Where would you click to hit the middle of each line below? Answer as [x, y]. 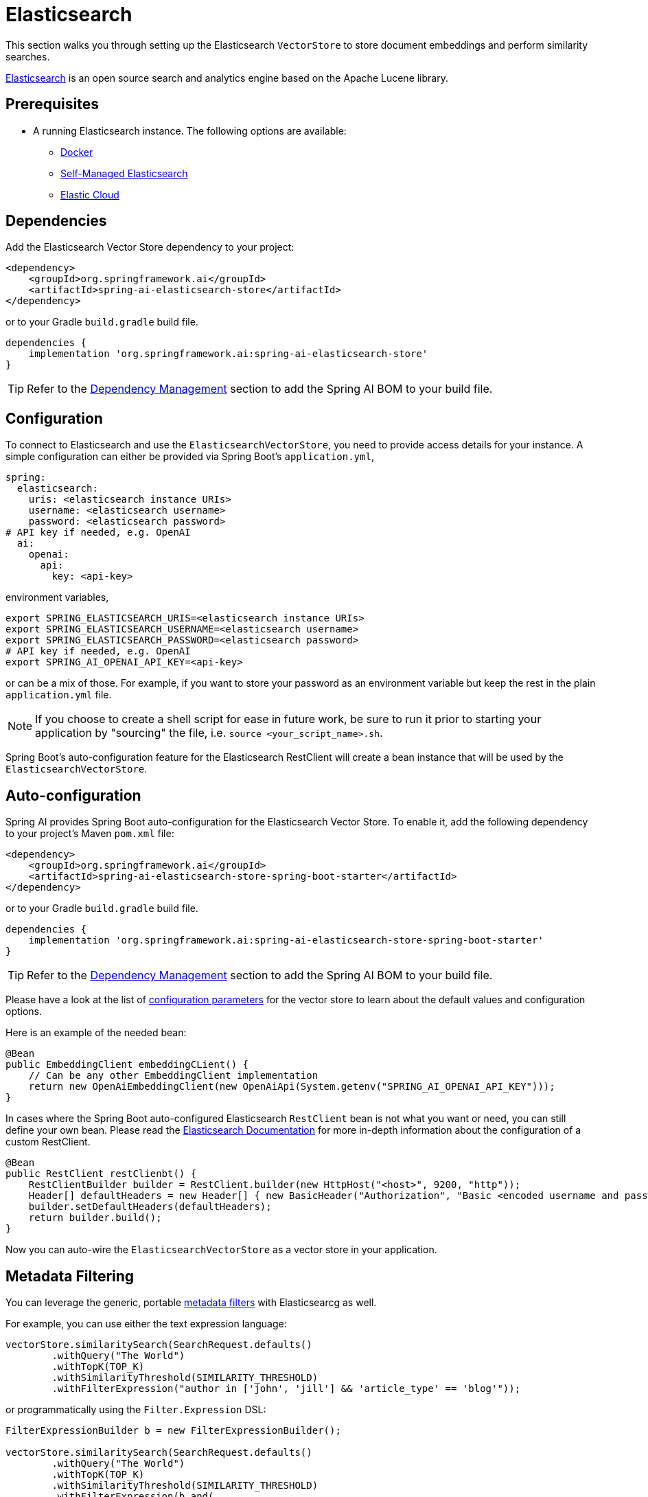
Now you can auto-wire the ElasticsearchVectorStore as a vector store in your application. [221, 1250]
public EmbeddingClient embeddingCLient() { [127, 1065]
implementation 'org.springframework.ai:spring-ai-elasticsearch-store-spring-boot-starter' [286, 940]
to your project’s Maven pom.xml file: [90, 834]
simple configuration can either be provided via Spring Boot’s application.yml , [190, 457]
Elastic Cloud [90, 194]
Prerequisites [52, 104]
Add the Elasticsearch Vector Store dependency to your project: [150, 247]
